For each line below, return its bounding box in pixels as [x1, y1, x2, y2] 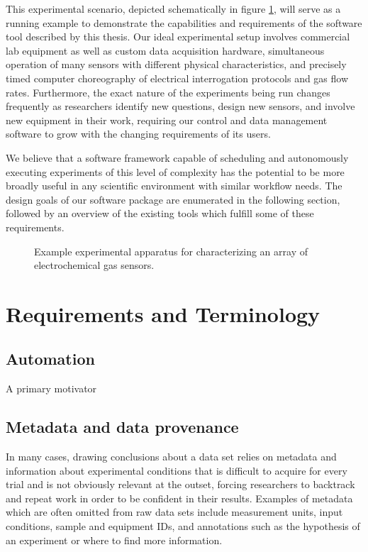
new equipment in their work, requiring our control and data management [6, 112, 328, 127]
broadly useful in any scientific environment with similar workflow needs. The [6, 178, 342, 193]
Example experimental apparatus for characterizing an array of [34, 243, 308, 258]
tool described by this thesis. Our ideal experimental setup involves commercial [6, 29, 350, 44]
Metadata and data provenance [6, 416, 239, 438]
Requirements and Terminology [6, 299, 320, 328]
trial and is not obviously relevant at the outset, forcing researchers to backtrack [6, 477, 355, 492]
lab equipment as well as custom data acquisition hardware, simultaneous [6, 43, 325, 57]
